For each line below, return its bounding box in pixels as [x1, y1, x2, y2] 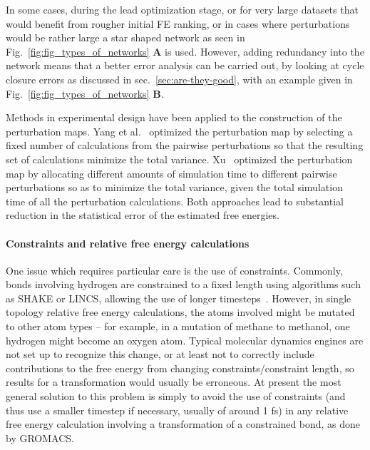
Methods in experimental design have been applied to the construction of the [6, 110, 342, 125]
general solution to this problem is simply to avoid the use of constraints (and [6, 389, 346, 404]
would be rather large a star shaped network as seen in [6, 30, 245, 45]
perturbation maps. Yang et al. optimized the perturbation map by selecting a [6, 123, 353, 138]
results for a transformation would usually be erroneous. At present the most [6, 374, 341, 389]
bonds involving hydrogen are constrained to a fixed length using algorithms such [6, 277, 361, 292]
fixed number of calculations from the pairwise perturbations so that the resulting [6, 138, 364, 153]
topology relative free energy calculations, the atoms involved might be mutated [6, 305, 355, 319]
